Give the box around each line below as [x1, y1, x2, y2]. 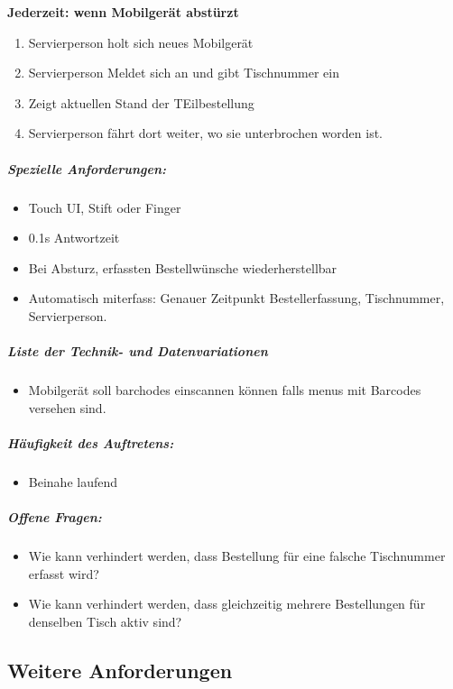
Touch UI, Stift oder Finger [28, 198, 181, 216]
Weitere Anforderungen [7, 656, 233, 684]
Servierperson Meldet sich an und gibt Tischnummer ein [28, 63, 339, 82]
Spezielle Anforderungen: [7, 159, 167, 178]
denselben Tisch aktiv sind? [28, 611, 182, 630]
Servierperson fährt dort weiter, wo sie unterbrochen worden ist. [28, 124, 384, 142]
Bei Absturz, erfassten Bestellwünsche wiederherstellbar [28, 258, 337, 277]
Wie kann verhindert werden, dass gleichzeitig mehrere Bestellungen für [28, 594, 426, 613]
